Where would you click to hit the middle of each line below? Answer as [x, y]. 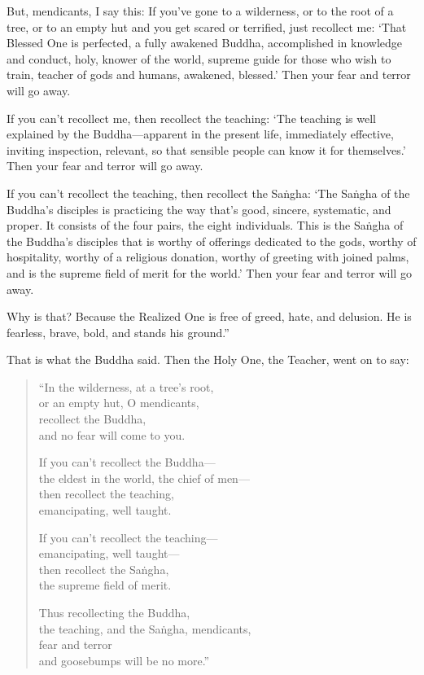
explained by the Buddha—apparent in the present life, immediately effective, [200, 134]
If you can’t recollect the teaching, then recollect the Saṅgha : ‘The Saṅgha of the [208, 193]
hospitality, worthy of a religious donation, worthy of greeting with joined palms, [208, 257]
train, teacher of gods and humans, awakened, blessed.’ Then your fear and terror [209, 75]
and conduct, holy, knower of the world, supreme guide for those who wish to [199, 58]
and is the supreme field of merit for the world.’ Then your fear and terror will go [209, 272]
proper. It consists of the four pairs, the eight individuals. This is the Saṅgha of [205, 225]
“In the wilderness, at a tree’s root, [126, 386]
